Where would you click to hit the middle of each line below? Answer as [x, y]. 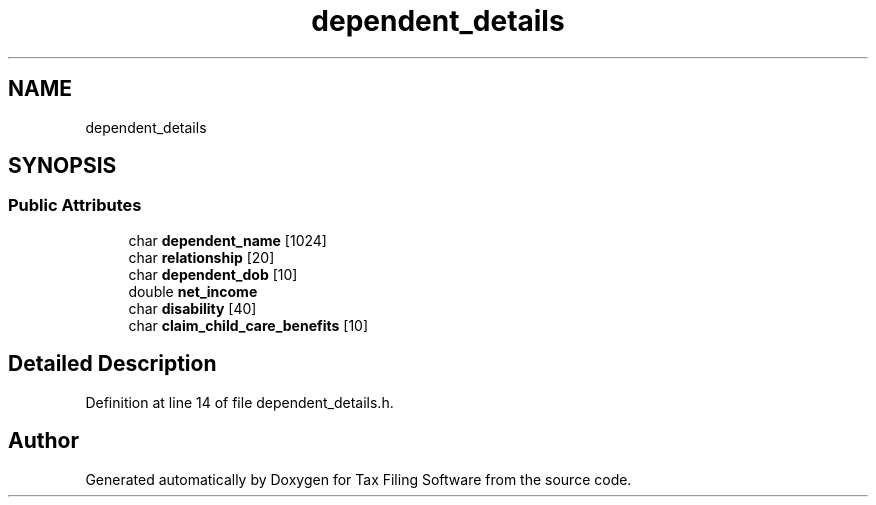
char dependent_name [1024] [227, 240]
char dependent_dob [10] [213, 274]
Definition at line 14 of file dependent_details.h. [239, 402]
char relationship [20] [201, 257]
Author [43, 441]
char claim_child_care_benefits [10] [248, 325]
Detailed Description [112, 364]
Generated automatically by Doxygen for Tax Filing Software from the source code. [358, 479]
